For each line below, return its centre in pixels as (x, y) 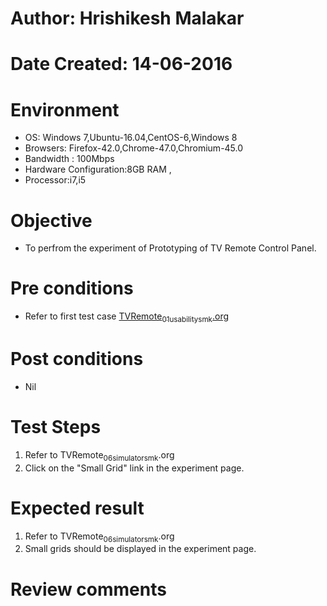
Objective (51, 220)
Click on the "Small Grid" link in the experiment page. (134, 468)
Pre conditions (72, 288)
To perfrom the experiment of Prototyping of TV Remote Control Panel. (170, 248)
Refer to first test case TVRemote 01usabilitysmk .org (127, 317)
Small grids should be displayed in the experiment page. (140, 549)
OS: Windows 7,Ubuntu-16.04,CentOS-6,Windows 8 (131, 138)
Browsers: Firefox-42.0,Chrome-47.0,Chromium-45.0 (134, 148)
